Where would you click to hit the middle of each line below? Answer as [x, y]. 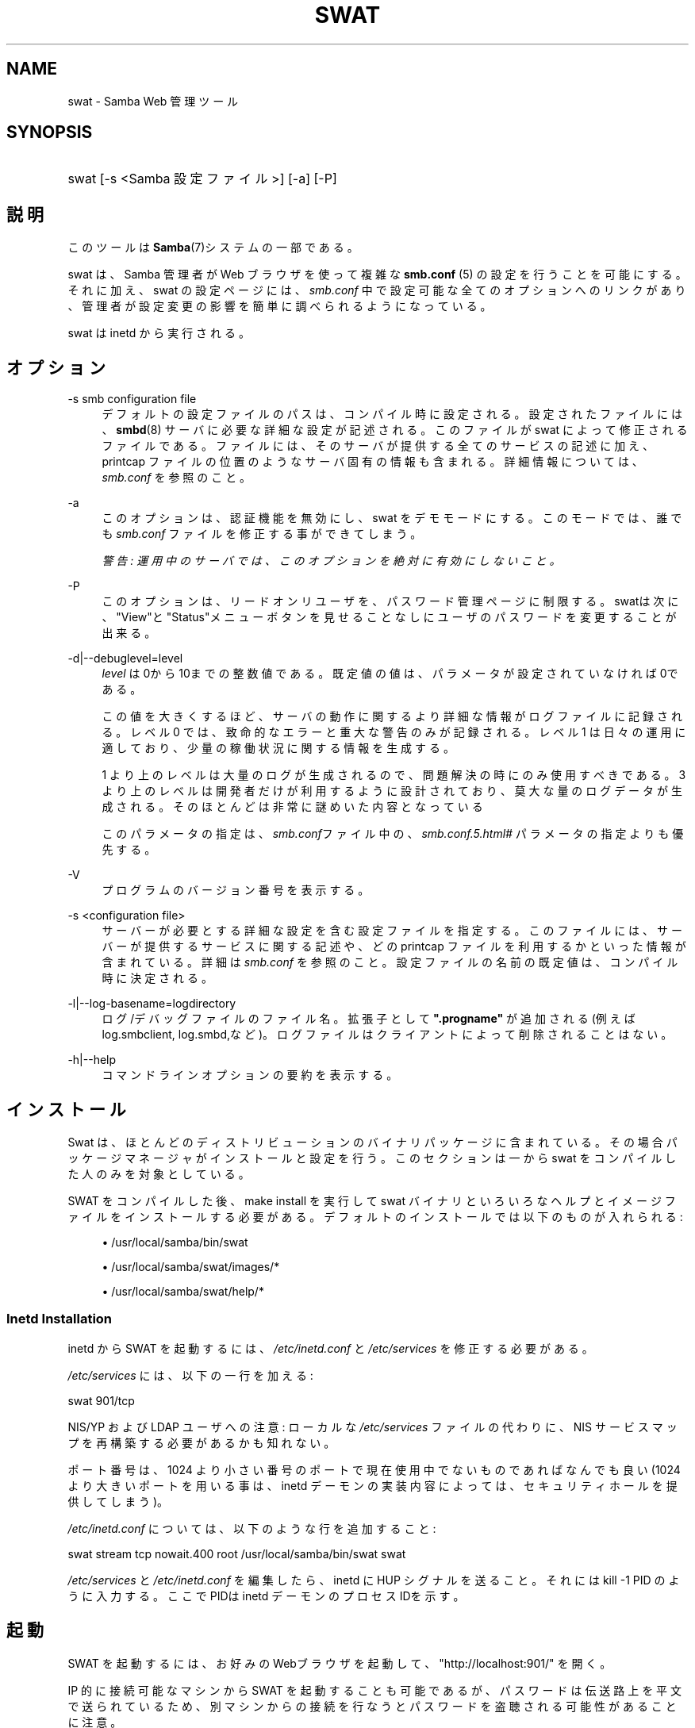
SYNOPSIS [50, 132]
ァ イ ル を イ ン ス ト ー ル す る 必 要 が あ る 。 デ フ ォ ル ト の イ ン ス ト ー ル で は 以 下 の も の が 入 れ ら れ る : [375, 1216]
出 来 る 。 [129, 633]
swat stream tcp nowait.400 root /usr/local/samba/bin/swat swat [237, 1553]
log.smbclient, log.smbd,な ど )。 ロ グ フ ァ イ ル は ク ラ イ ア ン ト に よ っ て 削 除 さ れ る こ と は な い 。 [387, 1035]
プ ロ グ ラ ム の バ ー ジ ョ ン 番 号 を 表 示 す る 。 [236, 890]
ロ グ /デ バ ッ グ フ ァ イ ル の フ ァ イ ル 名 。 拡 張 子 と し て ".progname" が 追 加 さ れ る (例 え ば [369, 1019]
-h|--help [92, 1060]
